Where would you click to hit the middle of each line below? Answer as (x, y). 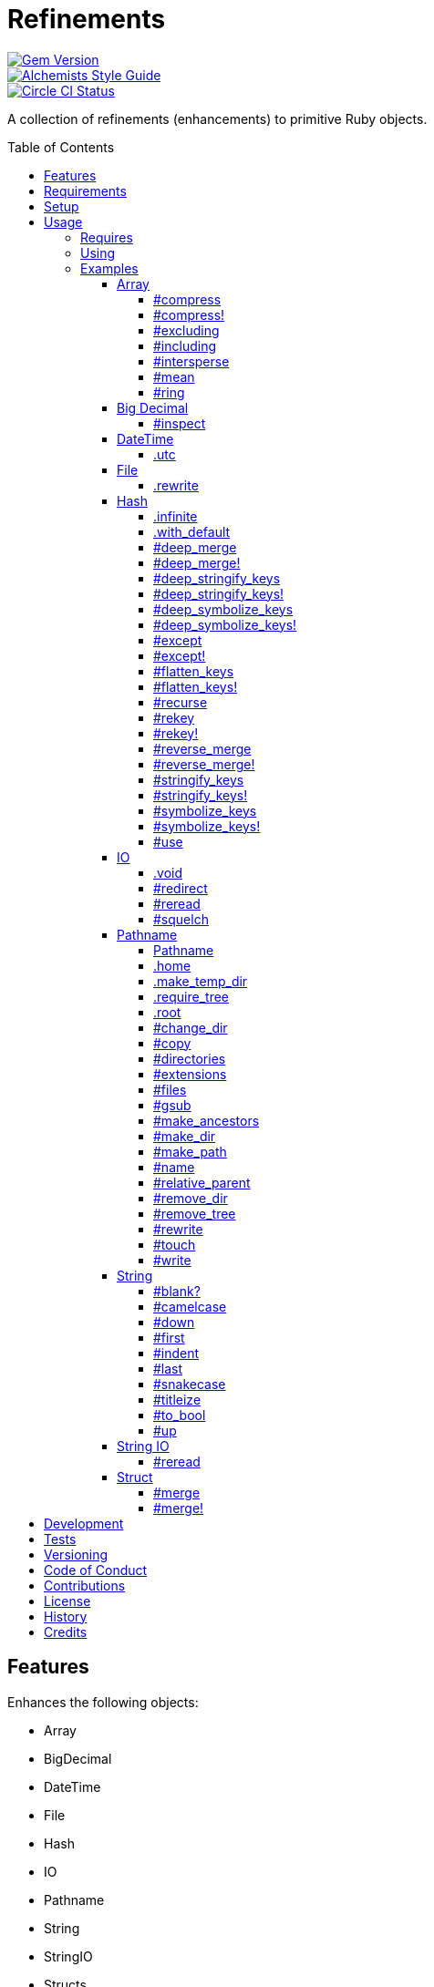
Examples (109, 268)
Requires (107, 237)
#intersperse (191, 361)
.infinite (176, 516)
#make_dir (185, 1136)
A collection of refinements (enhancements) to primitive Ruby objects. (217, 118)
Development (84, 1523)
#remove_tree (195, 1213)
